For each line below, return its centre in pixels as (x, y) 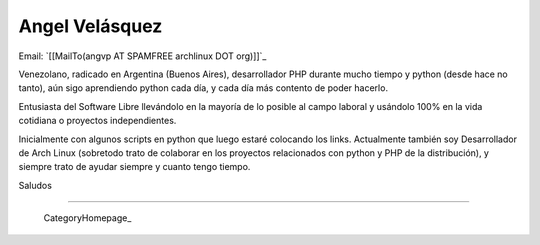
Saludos (35, 185)
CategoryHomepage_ (87, 218)
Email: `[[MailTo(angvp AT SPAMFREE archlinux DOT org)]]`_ (142, 56)
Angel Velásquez (90, 26)
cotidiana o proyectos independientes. (97, 121)
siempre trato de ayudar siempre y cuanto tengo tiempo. (134, 167)
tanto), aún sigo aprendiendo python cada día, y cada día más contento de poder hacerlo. (203, 88)
